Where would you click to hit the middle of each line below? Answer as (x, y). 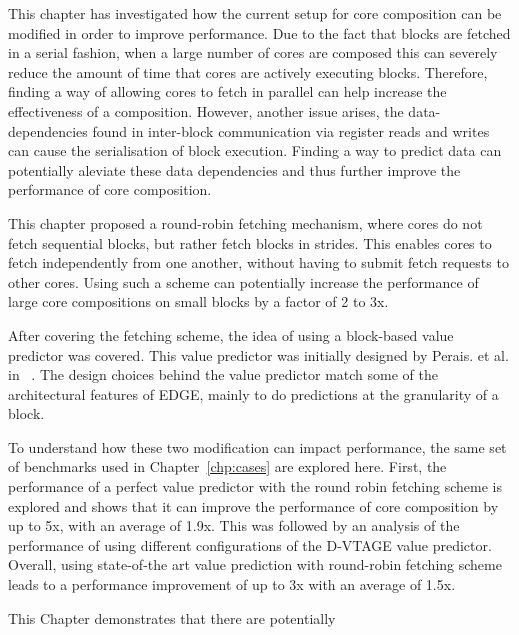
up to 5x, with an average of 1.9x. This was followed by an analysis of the (234, 525)
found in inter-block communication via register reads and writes (291, 130)
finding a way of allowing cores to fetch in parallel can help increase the (227, 91)
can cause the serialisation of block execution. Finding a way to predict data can (255, 150)
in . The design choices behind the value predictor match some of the (223, 374)
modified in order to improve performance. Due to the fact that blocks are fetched (259, 32)
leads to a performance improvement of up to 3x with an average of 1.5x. (232, 584)
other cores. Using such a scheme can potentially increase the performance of (243, 281)
